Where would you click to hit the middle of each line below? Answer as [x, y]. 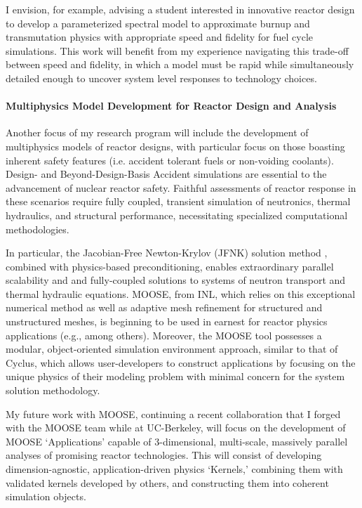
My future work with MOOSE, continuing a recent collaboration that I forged [173, 413]
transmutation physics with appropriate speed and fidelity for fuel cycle [160, 37]
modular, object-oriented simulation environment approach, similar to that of [172, 349]
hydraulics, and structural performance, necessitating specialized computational [177, 215]
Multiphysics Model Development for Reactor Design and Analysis [171, 106]
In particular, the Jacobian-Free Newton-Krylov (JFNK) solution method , [167, 253]
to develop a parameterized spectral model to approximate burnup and [158, 23]
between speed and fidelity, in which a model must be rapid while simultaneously [180, 64]
